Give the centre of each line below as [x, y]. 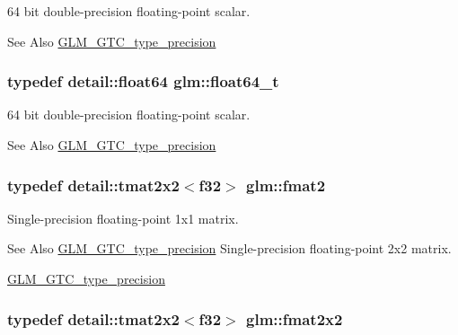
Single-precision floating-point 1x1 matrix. [123, 218]
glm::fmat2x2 [295, 318]
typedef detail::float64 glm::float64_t [143, 81]
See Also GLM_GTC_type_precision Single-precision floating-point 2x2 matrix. [229, 248]
